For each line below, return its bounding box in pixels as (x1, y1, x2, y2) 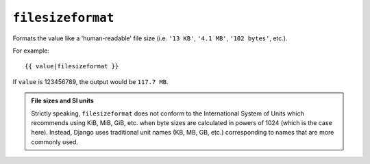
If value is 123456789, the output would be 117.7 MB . (12, 77, 169, 85)
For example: (12, 46, 50, 55)
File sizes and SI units (31, 96, 94, 105)
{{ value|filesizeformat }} (25, 62, 119, 70)
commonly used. (31, 137, 79, 146)
